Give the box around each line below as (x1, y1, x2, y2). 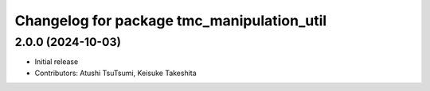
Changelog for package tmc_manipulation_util (14, 12, 327, 29)
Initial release (34, 57, 79, 66)
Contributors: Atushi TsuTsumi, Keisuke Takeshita (34, 68, 197, 78)
